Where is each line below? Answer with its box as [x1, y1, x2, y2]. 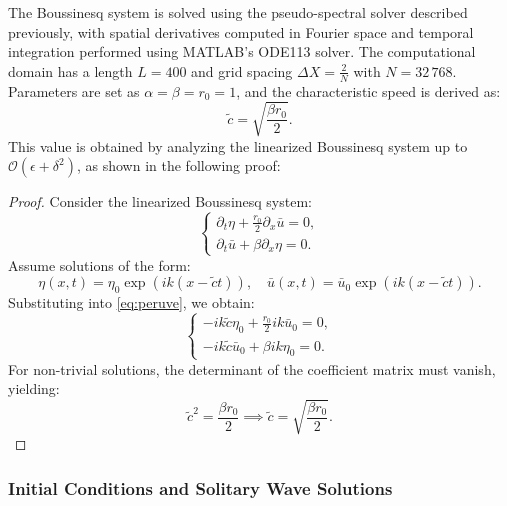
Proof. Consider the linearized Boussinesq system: [8, 191, 312, 212]
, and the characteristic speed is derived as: [236, 80, 501, 101]
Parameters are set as [8, 80, 140, 101]
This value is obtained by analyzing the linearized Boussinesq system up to [8, 135, 468, 156]
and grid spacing [191, 60, 293, 81]
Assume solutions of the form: [8, 254, 191, 275]
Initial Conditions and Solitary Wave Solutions [8, 475, 393, 500]
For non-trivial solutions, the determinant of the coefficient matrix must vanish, [8, 358, 496, 379]
